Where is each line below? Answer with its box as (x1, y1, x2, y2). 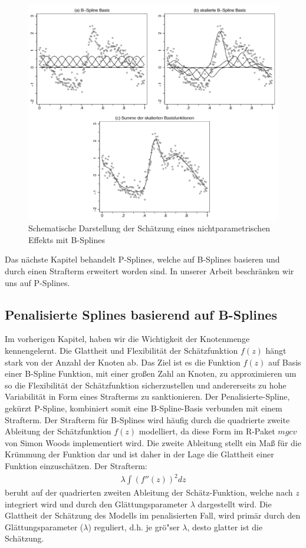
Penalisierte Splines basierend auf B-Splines (5, 305, 277, 323)
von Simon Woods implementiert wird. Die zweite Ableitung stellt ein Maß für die (5, 436, 301, 449)
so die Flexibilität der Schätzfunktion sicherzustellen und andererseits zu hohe (5, 378, 287, 391)
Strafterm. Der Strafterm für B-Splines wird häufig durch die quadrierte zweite (5, 413, 290, 426)
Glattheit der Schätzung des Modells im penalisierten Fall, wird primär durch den (5, 509, 301, 522)
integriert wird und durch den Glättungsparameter (5, 497, 188, 510)
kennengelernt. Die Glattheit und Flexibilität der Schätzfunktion (5, 344, 238, 356)
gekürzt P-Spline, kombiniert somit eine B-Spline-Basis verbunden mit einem (5, 401, 282, 414)
